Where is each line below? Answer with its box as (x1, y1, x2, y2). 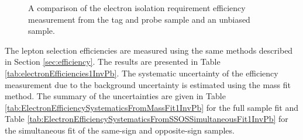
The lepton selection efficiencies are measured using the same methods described (5, 44, 293, 56)
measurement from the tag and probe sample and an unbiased (28, 13, 250, 25)
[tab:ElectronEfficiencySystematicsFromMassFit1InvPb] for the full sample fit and (5, 101, 299, 113)
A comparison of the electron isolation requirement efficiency (28, 2, 246, 13)
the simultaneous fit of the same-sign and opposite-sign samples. (5, 124, 235, 136)
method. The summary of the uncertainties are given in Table (5, 90, 226, 102)
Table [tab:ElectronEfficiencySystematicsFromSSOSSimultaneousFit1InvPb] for (5, 113, 288, 125)
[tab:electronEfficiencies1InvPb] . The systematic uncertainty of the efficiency (5, 66, 278, 79)
